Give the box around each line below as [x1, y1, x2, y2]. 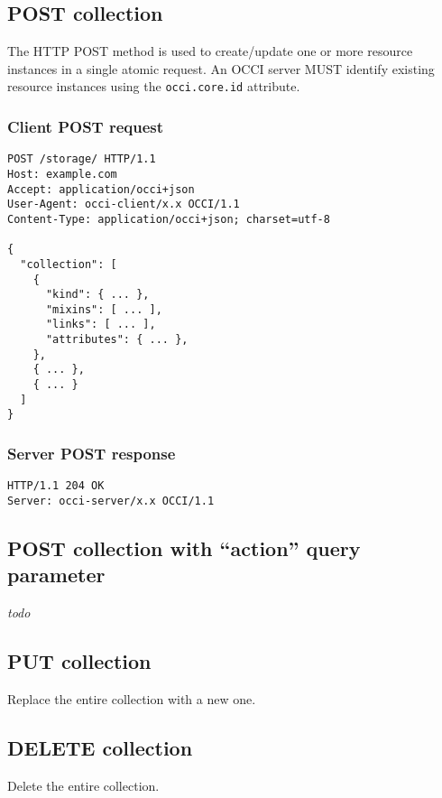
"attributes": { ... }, [45, 333, 189, 347]
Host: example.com [7, 167, 117, 181]
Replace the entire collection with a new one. [7, 690, 256, 708]
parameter [7, 561, 106, 589]
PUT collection [7, 647, 152, 675]
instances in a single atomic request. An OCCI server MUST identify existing [7, 59, 435, 78]
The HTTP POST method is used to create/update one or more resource [7, 42, 413, 60]
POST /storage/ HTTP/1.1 [7, 153, 156, 166]
